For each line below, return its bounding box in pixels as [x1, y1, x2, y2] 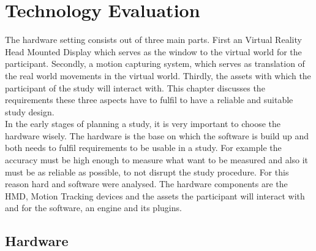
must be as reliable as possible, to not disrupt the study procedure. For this [5, 165, 289, 178]
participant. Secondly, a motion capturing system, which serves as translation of [5, 57, 305, 70]
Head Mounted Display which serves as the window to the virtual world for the [5, 45, 302, 58]
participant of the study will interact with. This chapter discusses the [5, 81, 265, 94]
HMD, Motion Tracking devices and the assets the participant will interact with [5, 189, 305, 202]
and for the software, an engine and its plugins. [5, 201, 182, 214]
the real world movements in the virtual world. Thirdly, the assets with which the [5, 69, 311, 82]
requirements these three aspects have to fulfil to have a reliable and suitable [5, 93, 293, 106]
